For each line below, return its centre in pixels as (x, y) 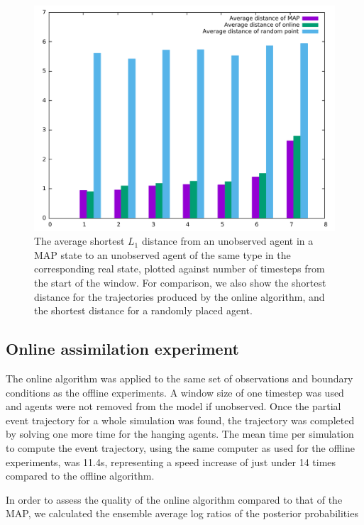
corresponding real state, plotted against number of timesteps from (180, 269)
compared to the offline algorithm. (80, 476)
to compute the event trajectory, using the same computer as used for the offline (180, 447)
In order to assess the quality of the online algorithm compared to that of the (174, 499)
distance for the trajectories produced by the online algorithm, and (180, 296)
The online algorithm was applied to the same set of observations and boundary (180, 378)
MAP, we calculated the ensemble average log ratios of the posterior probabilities (182, 513)
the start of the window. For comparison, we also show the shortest (180, 282)
